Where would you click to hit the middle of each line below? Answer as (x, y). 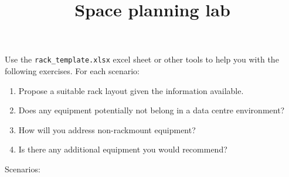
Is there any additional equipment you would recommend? (123, 149)
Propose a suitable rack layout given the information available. (131, 90)
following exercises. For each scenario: (72, 71)
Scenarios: (23, 169)
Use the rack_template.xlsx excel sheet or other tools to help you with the (142, 59)
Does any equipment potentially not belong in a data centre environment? (152, 110)
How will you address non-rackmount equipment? (107, 129)
